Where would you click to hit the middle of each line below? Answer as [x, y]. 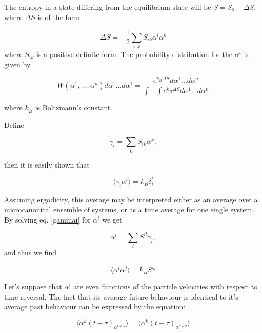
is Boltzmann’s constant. [74, 108]
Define [14, 125]
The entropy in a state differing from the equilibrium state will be [108, 7]
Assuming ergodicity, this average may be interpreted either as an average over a [131, 199]
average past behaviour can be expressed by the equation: [95, 307]
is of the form [59, 17]
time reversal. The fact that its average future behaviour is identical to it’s [121, 296]
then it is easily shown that [47, 164]
